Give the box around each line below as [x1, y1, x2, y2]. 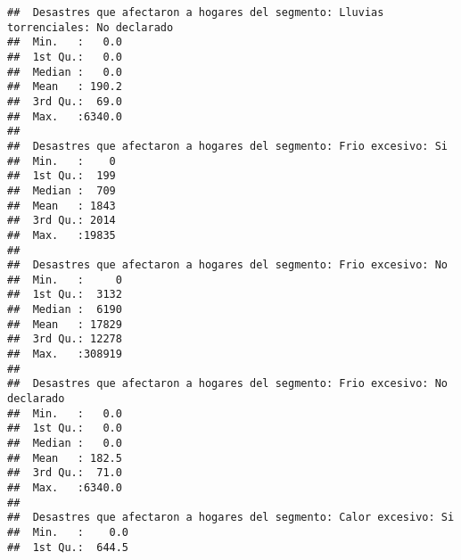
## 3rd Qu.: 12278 [7, 333, 122, 346]
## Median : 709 [7, 184, 116, 197]
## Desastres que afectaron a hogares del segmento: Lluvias [7, 6, 384, 19]
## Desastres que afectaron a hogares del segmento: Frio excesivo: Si [7, 139, 448, 152]
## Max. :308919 [7, 348, 122, 361]
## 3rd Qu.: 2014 [7, 214, 116, 227]
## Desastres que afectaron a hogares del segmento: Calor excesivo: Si [7, 511, 455, 524]
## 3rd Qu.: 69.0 [7, 95, 122, 108]
